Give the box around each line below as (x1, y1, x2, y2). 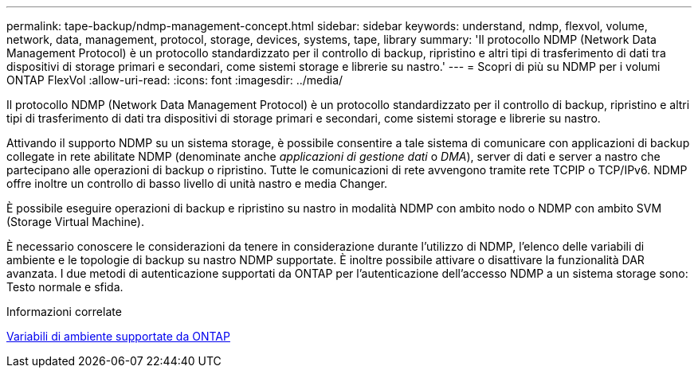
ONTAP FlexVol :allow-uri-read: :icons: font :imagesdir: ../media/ (6, 73, 343, 87)
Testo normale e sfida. (6, 280, 124, 294)
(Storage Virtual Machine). (6, 215, 144, 228)
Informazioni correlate (6, 305, 122, 318)
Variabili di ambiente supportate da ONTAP (6, 329, 230, 343)
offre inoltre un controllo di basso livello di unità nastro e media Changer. (6, 177, 388, 190)
